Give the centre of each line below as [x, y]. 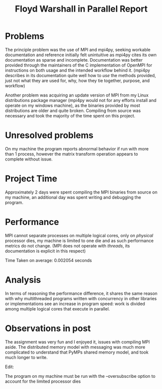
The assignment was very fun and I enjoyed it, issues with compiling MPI [77, 342]
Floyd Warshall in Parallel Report [81, 9]
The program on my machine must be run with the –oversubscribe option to [80, 376]
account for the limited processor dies [43, 381]
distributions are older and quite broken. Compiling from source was [73, 111]
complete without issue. [29, 159]
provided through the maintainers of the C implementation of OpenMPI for [79, 65]
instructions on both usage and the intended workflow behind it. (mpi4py [78, 70]
